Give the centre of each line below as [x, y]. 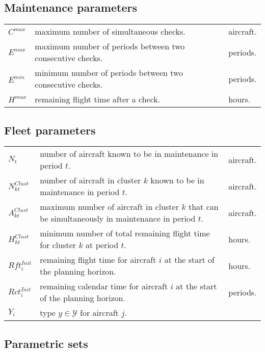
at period [102, 245]
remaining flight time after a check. [98, 99]
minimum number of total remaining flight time [125, 233]
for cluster [58, 245]
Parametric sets [46, 343]
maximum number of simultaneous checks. [110, 32]
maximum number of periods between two [110, 46]
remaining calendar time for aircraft [104, 286]
